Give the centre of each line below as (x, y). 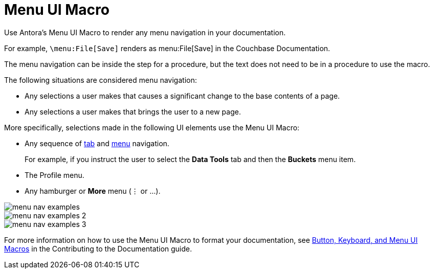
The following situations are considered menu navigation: (101, 80)
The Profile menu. (55, 175)
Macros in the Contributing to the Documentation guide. (98, 248)
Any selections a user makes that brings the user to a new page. (133, 111)
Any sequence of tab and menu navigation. (97, 143)
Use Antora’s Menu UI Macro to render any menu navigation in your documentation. (145, 32)
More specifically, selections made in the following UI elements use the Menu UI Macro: (152, 127)
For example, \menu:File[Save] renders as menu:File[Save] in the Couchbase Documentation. (167, 48)
